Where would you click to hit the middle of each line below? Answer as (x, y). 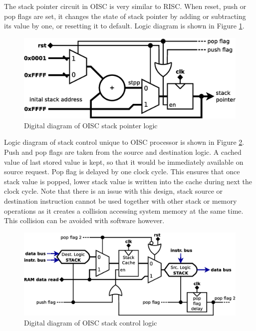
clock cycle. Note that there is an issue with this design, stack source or (114, 191)
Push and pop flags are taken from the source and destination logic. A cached (123, 152)
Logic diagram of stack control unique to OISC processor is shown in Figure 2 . (124, 142)
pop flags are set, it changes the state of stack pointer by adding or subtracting (125, 16)
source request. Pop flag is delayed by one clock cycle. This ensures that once (122, 171)
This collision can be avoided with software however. (84, 220)
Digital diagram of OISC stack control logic (91, 322)
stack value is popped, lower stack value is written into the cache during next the (128, 181)
